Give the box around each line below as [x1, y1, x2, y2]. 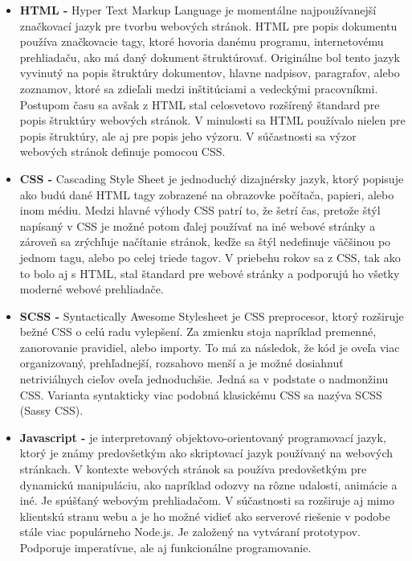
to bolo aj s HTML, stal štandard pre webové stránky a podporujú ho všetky [19, 264, 400, 281]
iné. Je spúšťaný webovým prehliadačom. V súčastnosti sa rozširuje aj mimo [19, 492, 395, 509]
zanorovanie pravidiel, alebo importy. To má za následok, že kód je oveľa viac [19, 338, 400, 355]
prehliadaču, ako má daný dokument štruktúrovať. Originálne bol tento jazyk [19, 48, 400, 65]
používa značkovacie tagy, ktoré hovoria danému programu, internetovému [19, 33, 384, 50]
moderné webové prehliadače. [19, 280, 164, 297]
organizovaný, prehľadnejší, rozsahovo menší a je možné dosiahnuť [19, 354, 344, 371]
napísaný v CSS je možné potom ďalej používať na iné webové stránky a [19, 217, 376, 234]
